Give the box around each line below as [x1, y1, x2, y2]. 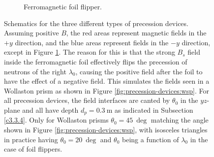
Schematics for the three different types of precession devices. [4, 18, 188, 28]
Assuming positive [4, 28, 59, 38]
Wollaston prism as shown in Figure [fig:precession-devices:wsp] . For [4, 85, 209, 95]
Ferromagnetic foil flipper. [24, 1, 102, 11]
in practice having [4, 134, 58, 144]
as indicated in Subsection [114, 104, 193, 115]
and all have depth [22, 104, 79, 115]
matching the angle [151, 115, 209, 125]
